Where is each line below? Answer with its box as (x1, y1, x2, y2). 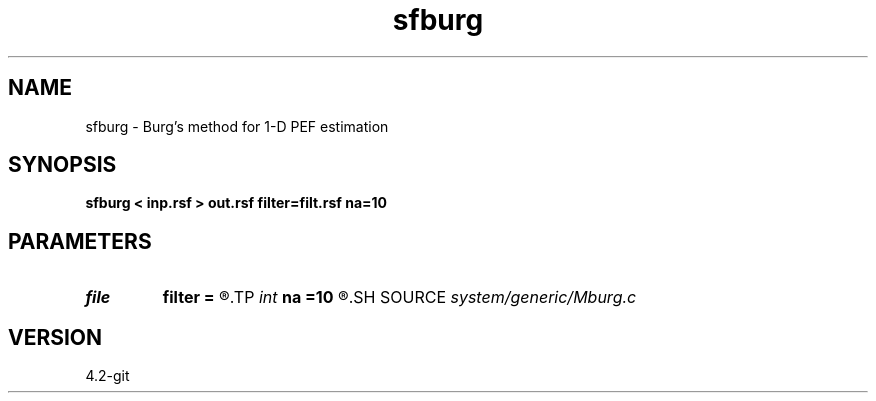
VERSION (8, 324, 103, 350)
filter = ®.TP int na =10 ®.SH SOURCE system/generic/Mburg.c (162, 287, 637, 308)
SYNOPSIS (8, 152, 117, 178)
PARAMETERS (8, 228, 152, 254)
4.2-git (85, 367, 130, 385)
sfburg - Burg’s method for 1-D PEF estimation (85, 117, 389, 135)
